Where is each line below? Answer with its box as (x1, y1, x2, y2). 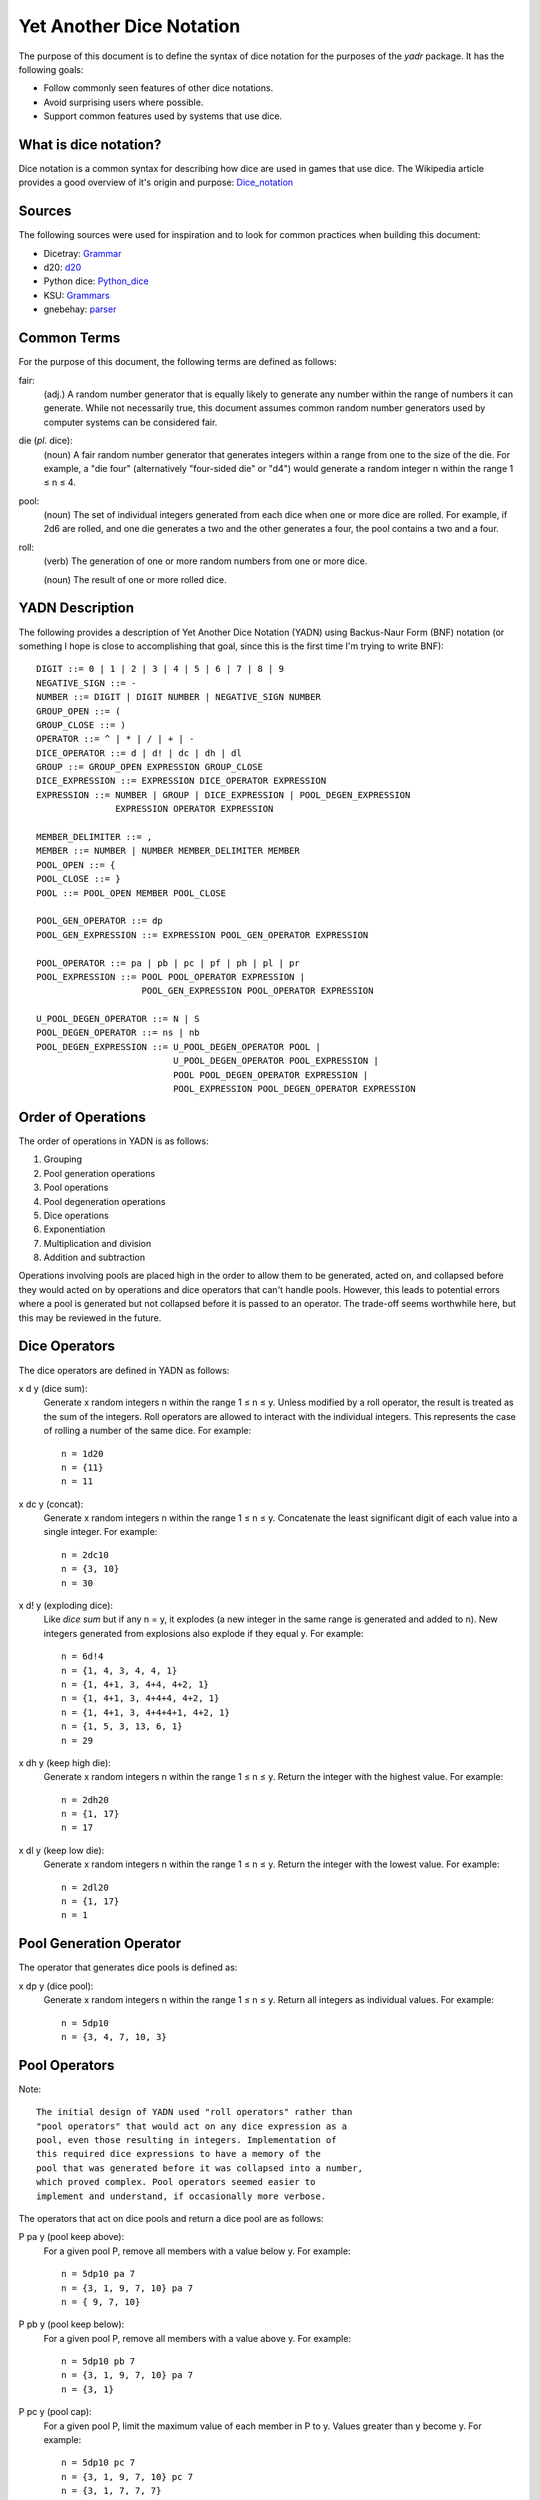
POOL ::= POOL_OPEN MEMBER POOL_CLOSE (36, 887, 227, 899)
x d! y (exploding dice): (18, 1600, 114, 1612)
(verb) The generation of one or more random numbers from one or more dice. (43, 555, 368, 567)
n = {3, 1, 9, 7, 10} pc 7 (61, 2471, 194, 2482)
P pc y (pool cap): (18, 2406, 92, 2418)
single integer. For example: (43, 1526, 158, 1538)
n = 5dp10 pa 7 (61, 2268, 136, 2280)
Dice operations (43, 1209, 109, 1221)
